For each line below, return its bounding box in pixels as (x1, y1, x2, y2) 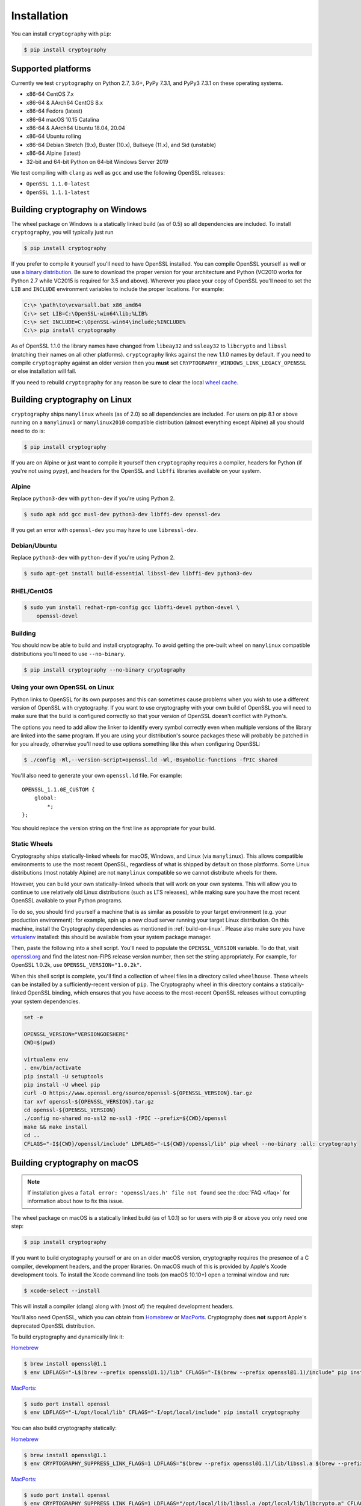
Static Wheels (11, 840, 54, 848)
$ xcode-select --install (23, 1287, 100, 1294)
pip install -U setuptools (23, 1073, 103, 1080)
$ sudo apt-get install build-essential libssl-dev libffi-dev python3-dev (23, 570, 253, 577)
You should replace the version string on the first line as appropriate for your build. (11, 825, 216, 832)
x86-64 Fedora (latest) (26, 107, 83, 114)
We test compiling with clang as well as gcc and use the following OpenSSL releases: (11, 169, 225, 176)
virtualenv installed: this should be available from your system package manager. (11, 934, 212, 941)
